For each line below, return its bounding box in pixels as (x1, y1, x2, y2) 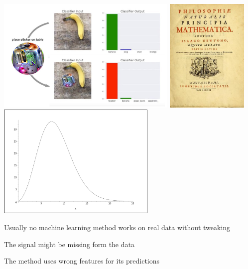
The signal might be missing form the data (4, 239, 134, 249)
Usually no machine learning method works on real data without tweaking (4, 222, 231, 232)
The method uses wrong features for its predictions (4, 256, 160, 266)
